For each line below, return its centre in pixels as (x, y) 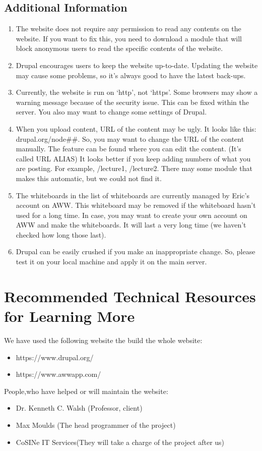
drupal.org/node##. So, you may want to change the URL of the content (130, 138)
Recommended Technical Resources (130, 296)
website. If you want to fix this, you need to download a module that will (129, 38)
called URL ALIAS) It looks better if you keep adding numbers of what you (133, 158)
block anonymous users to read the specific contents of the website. (119, 48)
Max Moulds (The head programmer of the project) (96, 425)
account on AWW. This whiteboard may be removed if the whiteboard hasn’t (136, 205)
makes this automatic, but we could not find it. (89, 178)
